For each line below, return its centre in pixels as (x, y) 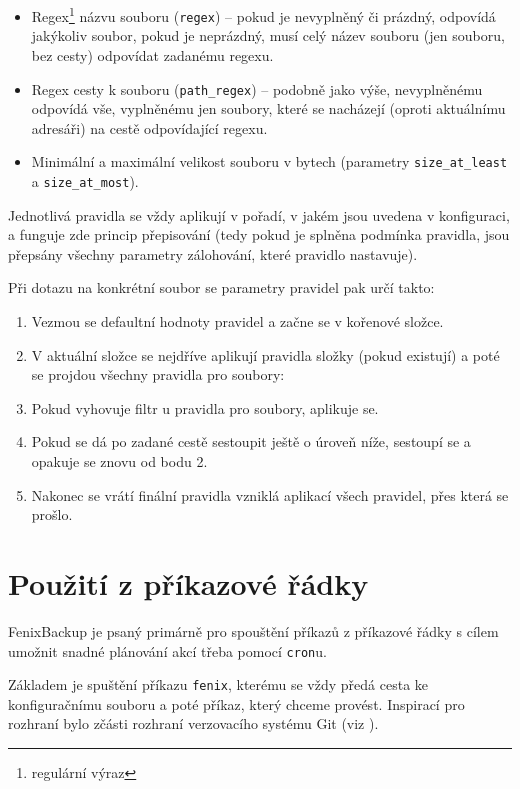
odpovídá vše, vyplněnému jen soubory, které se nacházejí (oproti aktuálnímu (268, 108)
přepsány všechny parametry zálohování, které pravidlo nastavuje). (213, 253)
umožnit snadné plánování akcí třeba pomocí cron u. (167, 650)
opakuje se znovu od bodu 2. (119, 461)
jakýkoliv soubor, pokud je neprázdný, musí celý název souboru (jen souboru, (268, 35)
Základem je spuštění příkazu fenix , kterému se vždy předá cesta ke (218, 684)
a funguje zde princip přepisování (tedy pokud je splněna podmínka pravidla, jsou (259, 234)
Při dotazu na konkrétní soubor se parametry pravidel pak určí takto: (221, 287)
